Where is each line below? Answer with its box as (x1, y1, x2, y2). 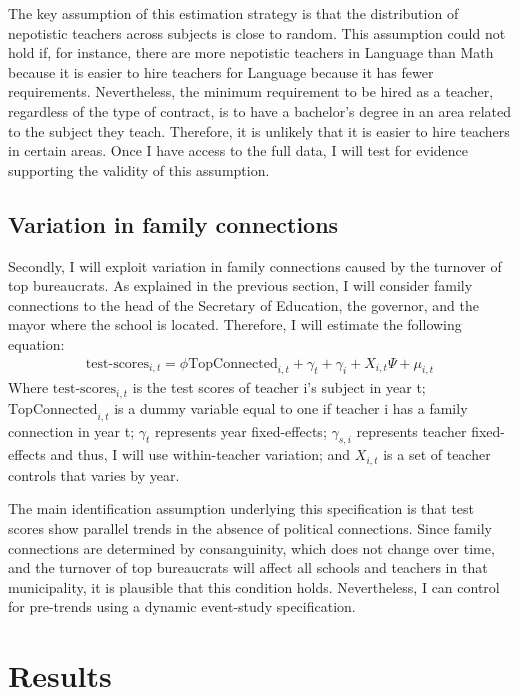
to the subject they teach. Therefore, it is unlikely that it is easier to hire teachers (8, 120, 510, 141)
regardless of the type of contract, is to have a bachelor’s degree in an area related (8, 100, 511, 121)
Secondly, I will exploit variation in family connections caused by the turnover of (8, 255, 502, 276)
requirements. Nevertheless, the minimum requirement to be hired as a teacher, (8, 81, 494, 102)
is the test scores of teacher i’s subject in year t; (132, 377, 426, 398)
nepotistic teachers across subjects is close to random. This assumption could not (8, 22, 506, 43)
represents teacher (356, 420, 467, 441)
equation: (8, 333, 65, 354)
